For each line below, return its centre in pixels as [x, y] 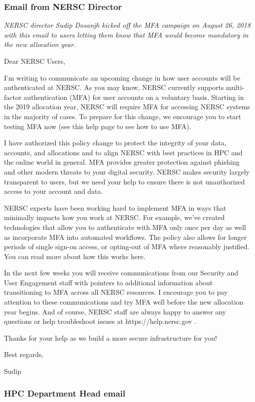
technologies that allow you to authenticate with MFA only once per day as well [125, 227]
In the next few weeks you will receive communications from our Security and [121, 273]
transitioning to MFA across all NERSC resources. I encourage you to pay [116, 292]
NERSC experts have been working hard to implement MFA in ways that [115, 207]
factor [13, 97]
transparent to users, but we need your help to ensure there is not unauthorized [125, 181]
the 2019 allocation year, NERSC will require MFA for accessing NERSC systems [127, 107]
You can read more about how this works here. [75, 256]
